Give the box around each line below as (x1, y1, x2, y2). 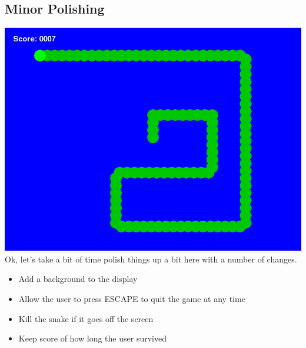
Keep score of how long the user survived (18, 332, 167, 344)
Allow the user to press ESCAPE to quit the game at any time (18, 292, 245, 304)
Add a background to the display (18, 273, 138, 285)
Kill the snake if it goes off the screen (18, 312, 154, 324)
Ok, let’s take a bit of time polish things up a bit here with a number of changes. (5, 252, 297, 265)
